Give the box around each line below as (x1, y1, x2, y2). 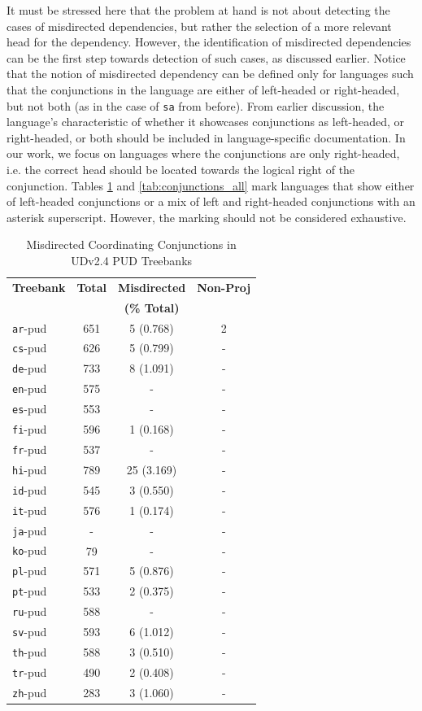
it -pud (12, 501, 47, 518)
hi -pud (12, 460, 47, 478)
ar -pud (12, 319, 47, 336)
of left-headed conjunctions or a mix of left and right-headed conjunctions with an (7, 193, 415, 210)
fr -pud (12, 440, 47, 457)
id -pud (12, 481, 47, 498)
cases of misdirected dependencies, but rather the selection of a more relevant (7, 17, 392, 34)
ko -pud (12, 542, 47, 559)
